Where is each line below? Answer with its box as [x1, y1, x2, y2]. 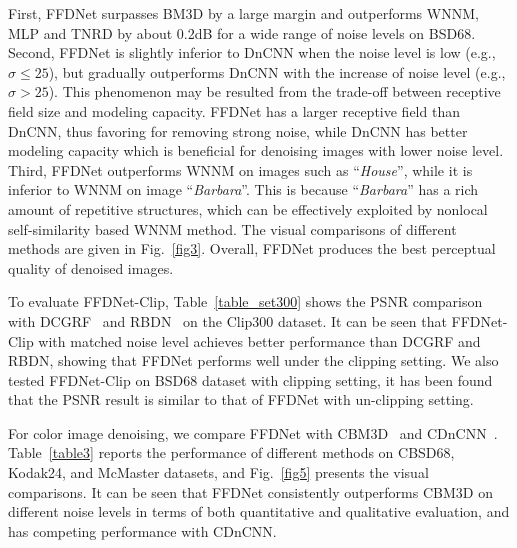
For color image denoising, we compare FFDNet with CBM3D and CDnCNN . [8, 422, 498, 443]
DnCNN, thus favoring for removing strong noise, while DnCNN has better [8, 120, 468, 141]
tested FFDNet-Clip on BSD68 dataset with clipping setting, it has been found [8, 369, 493, 390]
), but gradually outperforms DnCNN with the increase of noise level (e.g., [48, 61, 506, 82]
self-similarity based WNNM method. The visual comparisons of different [8, 218, 457, 239]
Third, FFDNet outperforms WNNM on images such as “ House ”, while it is [8, 159, 473, 180]
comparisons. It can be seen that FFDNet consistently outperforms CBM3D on [8, 481, 493, 502]
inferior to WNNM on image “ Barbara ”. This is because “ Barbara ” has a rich [8, 179, 479, 200]
